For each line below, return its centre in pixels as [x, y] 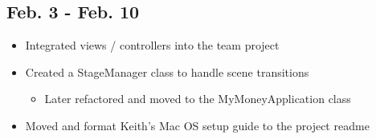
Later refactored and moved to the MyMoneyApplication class [198, 99]
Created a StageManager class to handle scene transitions [167, 71]
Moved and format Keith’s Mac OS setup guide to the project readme [197, 125]
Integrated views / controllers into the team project [152, 45]
